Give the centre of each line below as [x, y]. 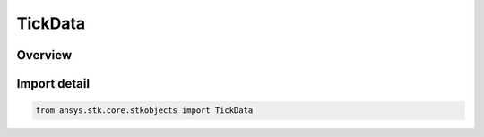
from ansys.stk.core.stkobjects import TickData [144, 111]
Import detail [53, 84]
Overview [44, 55]
